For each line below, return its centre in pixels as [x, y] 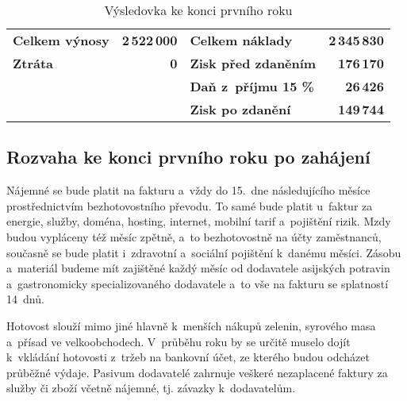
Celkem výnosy [61, 40]
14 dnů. [25, 299]
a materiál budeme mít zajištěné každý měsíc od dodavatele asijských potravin [198, 268]
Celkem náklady [241, 40]
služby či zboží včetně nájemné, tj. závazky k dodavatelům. [151, 388]
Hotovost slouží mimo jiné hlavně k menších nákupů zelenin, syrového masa [191, 325]
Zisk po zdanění [240, 109]
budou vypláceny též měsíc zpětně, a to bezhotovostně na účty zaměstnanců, [194, 236]
